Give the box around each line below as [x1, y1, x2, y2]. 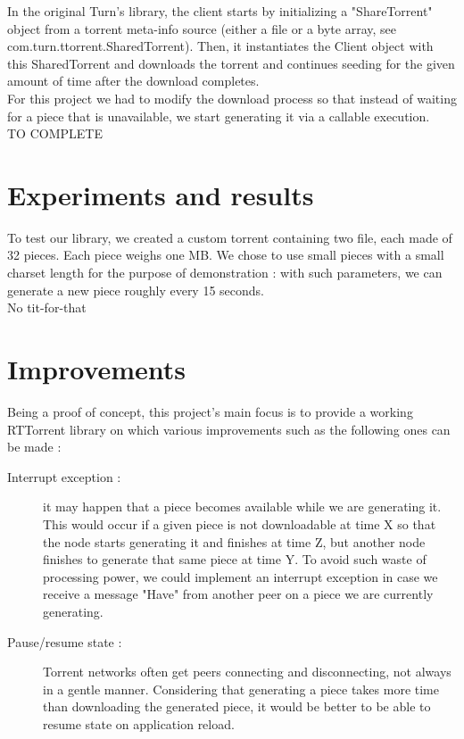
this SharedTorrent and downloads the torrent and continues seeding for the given [7, 54, 455, 72]
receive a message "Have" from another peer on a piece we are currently [43, 585, 434, 603]
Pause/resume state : [7, 632, 122, 651]
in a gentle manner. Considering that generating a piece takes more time [43, 679, 439, 698]
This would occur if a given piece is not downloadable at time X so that [43, 514, 436, 533]
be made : [7, 437, 62, 456]
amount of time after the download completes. [7, 71, 260, 90]
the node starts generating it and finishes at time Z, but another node [43, 532, 426, 551]
